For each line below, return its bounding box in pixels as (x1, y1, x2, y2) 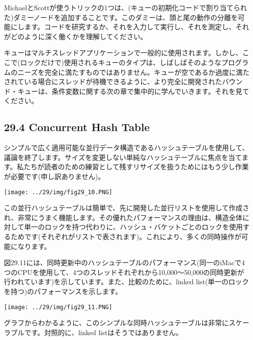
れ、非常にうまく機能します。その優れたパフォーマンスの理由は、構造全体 (4, 212, 243, 222)
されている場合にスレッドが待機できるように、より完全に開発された (4, 76, 222, 87)
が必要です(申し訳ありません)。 (4, 171, 105, 181)
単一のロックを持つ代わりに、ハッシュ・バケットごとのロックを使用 (24, 222, 243, 232)
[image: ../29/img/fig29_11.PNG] (4, 303, 112, 311)
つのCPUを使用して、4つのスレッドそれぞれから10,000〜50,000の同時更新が (4, 267, 244, 277)
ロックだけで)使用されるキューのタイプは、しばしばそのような (20, 57, 221, 67)
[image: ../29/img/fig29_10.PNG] (4, 188, 112, 196)
